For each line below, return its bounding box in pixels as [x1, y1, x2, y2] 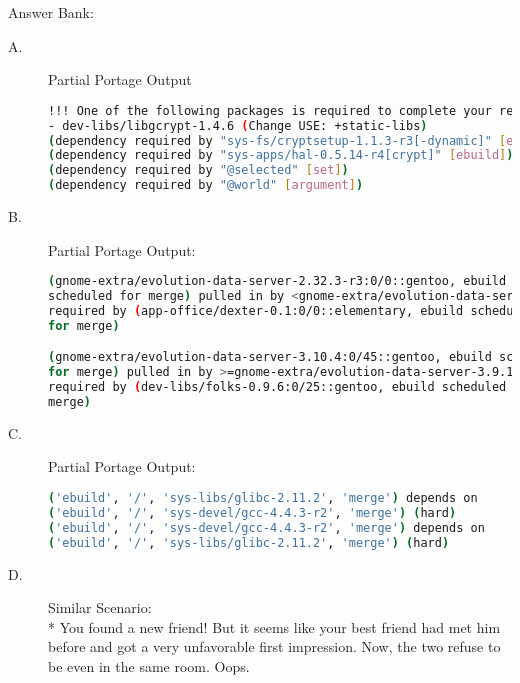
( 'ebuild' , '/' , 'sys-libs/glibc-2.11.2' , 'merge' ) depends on [48, 491, 478, 506]
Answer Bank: [8, 2, 94, 22]
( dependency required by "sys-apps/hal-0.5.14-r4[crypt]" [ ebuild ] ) [48, 148, 514, 163]
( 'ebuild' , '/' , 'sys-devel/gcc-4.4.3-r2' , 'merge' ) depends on [48, 520, 485, 535]
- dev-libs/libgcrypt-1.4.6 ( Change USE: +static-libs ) [48, 118, 428, 133]
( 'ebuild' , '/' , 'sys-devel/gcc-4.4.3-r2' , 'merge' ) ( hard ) [48, 505, 457, 520]
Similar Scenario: [48, 597, 152, 618]
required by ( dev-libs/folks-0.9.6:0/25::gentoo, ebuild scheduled [48, 380, 507, 395]
